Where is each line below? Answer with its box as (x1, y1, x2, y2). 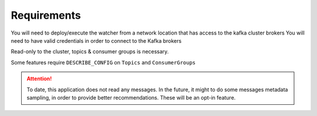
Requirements (11, 9, 82, 22)
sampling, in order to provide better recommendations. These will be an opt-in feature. (26, 94, 236, 101)
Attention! (26, 75, 52, 82)
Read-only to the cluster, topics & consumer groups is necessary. (11, 48, 169, 55)
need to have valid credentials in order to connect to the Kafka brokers (11, 37, 182, 44)
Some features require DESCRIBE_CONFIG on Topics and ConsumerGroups (11, 59, 196, 66)
